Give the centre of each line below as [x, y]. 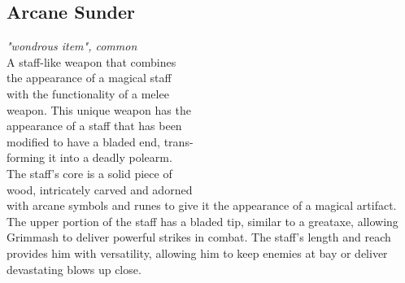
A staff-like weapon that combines [91, 61]
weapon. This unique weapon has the [99, 109]
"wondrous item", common [72, 46]
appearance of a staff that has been [94, 126]
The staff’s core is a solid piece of [89, 173]
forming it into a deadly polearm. [89, 157]
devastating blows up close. [74, 269]
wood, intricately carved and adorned [100, 189]
